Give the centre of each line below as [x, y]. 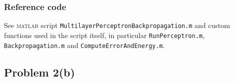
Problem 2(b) [40, 72]
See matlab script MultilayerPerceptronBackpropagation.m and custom [117, 25]
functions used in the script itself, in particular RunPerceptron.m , [104, 35]
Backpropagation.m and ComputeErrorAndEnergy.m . [85, 45]
